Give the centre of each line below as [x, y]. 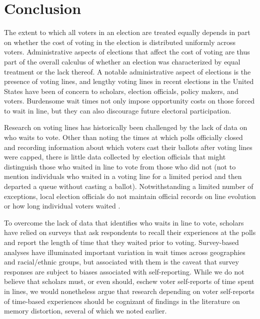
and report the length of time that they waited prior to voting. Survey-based [121, 242]
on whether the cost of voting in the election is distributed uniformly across [120, 42]
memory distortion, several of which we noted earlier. [85, 311]
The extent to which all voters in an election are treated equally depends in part [127, 32]
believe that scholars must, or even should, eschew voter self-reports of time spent [129, 281]
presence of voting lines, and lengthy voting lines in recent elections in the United [129, 81]
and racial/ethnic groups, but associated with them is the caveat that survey [121, 262]
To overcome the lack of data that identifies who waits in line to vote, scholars [124, 222]
